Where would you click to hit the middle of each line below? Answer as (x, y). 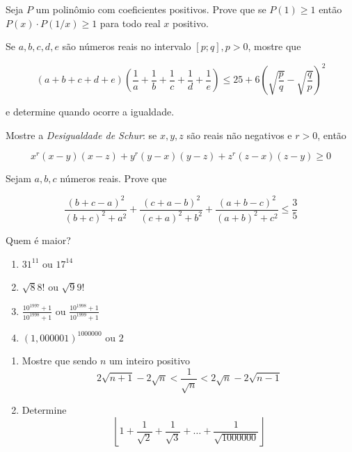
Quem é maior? (38, 240)
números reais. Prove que (113, 178)
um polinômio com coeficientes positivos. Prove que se (151, 9)
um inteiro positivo (150, 361)
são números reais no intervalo (127, 46)
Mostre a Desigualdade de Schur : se (81, 135)
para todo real (130, 23)
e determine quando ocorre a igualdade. (90, 112)
